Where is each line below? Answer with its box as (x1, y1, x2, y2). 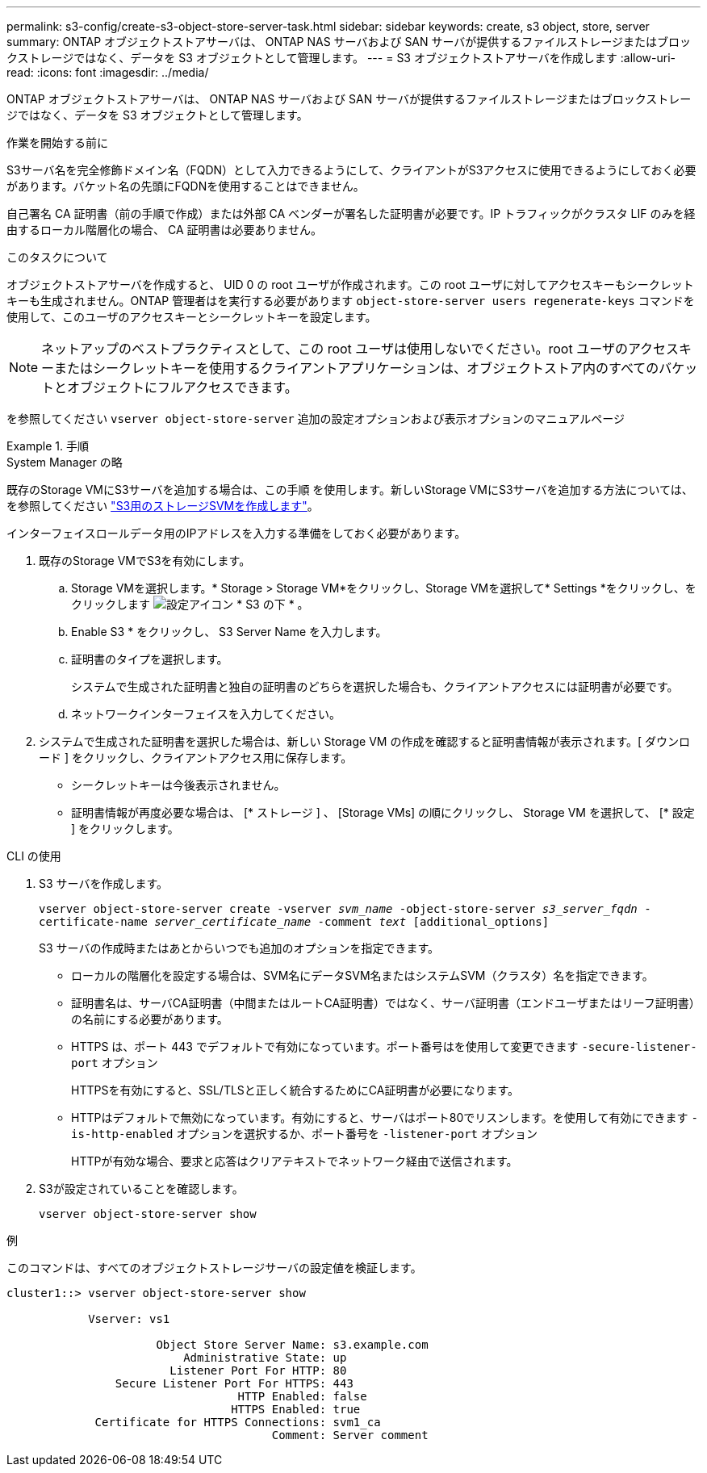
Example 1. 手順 (6, 439, 89, 453)
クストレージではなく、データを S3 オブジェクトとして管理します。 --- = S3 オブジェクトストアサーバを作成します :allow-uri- (6, 51, 676, 65)
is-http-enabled (71, 1128, 174, 1140)
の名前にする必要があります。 (71, 1012, 228, 1026)
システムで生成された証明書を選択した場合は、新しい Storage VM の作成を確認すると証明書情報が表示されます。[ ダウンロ (39, 734, 691, 748)
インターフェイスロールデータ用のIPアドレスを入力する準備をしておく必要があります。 (6, 526, 466, 540)
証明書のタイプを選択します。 (71, 652, 228, 666)
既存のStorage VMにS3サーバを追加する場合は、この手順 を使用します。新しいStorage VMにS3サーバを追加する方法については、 (6, 483, 693, 496)
